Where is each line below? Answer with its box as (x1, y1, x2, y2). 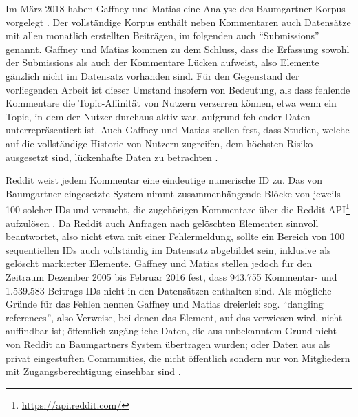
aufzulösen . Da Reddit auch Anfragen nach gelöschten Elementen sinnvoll (6, 215, 319, 230)
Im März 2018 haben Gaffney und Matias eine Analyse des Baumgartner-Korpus (6, 1, 346, 15)
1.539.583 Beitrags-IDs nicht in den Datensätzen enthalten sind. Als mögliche (6, 283, 332, 297)
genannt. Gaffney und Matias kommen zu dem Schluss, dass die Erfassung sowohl (6, 41, 350, 56)
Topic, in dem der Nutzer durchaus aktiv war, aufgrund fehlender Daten (6, 109, 310, 123)
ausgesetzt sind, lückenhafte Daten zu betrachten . (6, 149, 218, 164)
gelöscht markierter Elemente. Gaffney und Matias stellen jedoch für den (6, 256, 313, 270)
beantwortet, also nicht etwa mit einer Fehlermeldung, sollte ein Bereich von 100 (6, 229, 345, 244)
